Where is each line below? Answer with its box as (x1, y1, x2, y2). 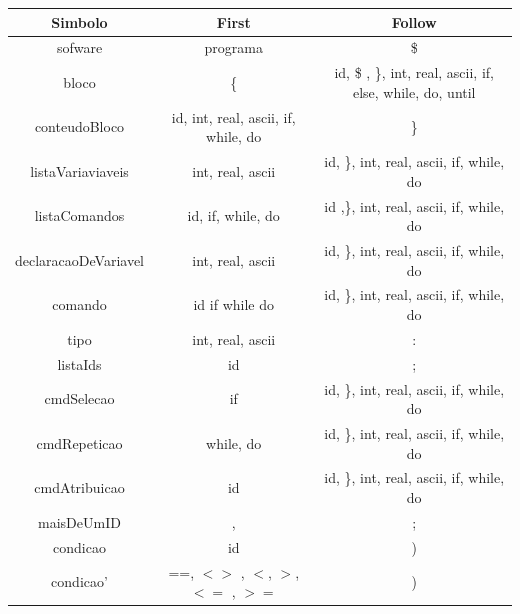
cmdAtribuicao (34, 477, 125, 498)
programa (204, 37, 263, 58)
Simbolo (51, 11, 108, 32)
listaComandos (34, 205, 125, 226)
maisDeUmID (38, 511, 121, 532)
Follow (391, 11, 437, 32)
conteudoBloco (34, 116, 125, 137)
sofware (56, 37, 103, 58)
